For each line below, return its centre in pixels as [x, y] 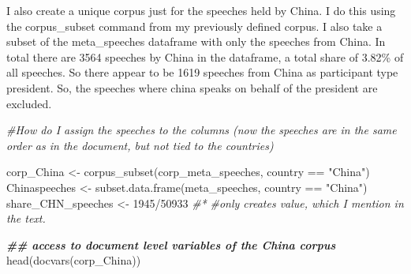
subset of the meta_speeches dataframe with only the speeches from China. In [196, 41]
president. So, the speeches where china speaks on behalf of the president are [192, 87]
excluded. [29, 103]
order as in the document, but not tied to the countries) [140, 145]
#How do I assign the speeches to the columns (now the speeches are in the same [202, 130]
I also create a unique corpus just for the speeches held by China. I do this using [201, 10]
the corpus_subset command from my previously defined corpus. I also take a [194, 26]
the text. [26, 218]
